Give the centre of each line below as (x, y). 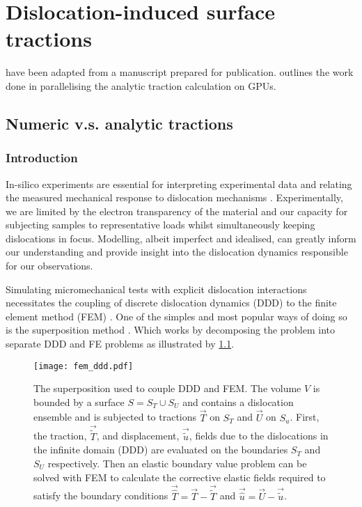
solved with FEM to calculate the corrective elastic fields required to (180, 477)
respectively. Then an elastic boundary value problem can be (177, 463)
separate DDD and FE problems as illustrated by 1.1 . (120, 344)
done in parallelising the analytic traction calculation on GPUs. (141, 85)
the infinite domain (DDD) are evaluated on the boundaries (161, 450)
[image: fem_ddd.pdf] (84, 366)
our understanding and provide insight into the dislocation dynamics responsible (177, 252)
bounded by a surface (79, 401)
